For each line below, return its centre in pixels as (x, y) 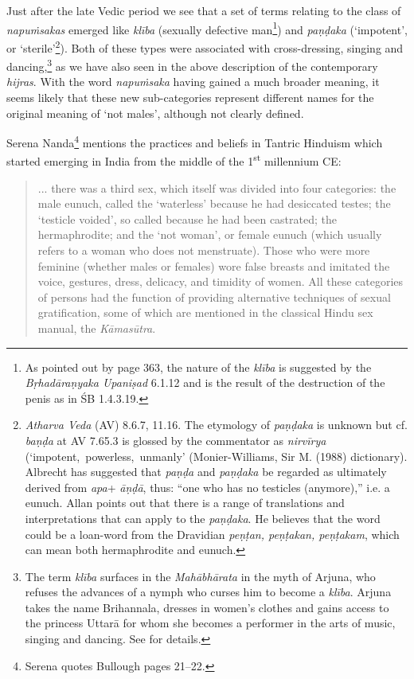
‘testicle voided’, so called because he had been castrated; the (187, 219)
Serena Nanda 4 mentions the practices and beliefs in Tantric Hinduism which (195, 141)
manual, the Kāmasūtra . (97, 328)
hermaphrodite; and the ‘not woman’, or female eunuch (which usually (210, 234)
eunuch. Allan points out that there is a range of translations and (185, 503)
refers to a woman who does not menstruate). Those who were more (204, 250)
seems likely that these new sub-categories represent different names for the (190, 97)
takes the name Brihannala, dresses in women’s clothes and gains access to (207, 607)
